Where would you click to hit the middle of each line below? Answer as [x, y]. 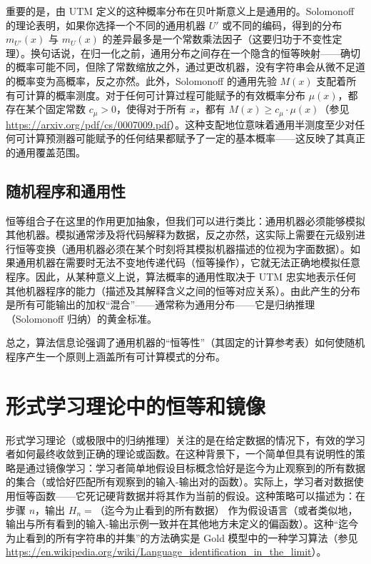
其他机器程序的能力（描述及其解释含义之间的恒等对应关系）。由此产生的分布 [183, 290]
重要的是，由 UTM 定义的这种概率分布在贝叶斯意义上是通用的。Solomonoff [180, 11]
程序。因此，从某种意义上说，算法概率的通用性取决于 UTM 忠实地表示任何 [181, 276]
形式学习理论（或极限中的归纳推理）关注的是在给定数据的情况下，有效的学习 [185, 439]
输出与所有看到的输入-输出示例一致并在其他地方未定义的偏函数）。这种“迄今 [182, 524]
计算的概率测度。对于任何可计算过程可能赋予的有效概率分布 [165, 95]
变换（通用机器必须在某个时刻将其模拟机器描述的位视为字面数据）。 [193, 248]
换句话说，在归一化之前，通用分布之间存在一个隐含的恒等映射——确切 [195, 52]
